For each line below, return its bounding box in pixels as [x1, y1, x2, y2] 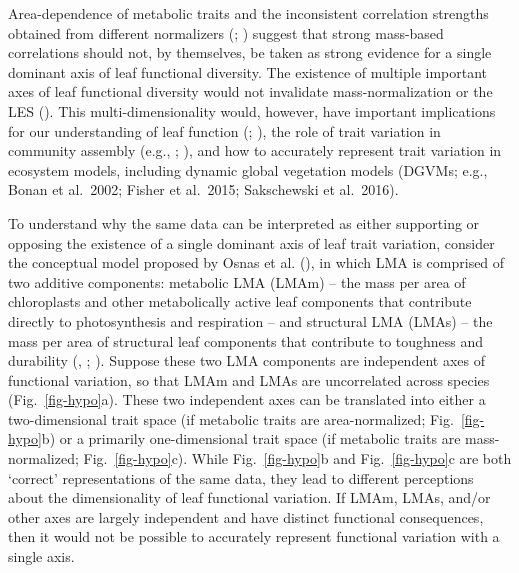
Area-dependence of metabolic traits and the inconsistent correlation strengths [8, 3, 489, 23]
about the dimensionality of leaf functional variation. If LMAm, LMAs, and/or [8, 487, 491, 508]
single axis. [8, 546, 75, 567]
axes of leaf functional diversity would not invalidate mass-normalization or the [8, 81, 493, 102]
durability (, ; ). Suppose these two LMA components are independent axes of [8, 350, 485, 371]
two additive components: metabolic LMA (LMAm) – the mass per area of [8, 271, 466, 292]
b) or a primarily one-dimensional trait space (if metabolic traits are [41, 428, 461, 449]
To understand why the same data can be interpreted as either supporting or [8, 212, 480, 233]
